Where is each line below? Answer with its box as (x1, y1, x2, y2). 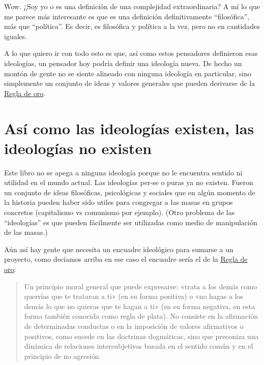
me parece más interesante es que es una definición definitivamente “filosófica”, (4, 11, 250, 21)
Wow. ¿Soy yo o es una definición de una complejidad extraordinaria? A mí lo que (4, 1, 260, 11)
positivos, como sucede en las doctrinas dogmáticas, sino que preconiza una (24, 330, 259, 341)
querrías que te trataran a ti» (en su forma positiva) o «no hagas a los (24, 291, 244, 301)
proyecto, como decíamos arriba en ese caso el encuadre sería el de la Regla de (4, 254, 248, 264)
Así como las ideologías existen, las (4, 117, 254, 138)
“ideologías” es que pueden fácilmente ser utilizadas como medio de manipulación (4, 217, 257, 227)
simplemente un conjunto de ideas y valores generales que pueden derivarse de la (4, 78, 255, 88)
